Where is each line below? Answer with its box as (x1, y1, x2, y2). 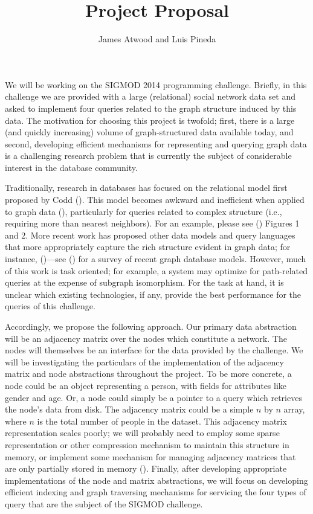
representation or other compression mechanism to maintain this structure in (5, 438, 289, 451)
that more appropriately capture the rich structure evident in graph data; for (5, 240, 291, 253)
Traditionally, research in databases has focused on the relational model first (5, 181, 288, 194)
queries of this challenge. (5, 300, 95, 312)
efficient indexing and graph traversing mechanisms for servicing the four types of (5, 486, 306, 498)
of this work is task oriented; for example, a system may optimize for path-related (5, 264, 308, 277)
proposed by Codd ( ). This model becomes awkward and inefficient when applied (5, 193, 305, 206)
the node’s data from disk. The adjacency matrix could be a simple (5, 403, 254, 416)
